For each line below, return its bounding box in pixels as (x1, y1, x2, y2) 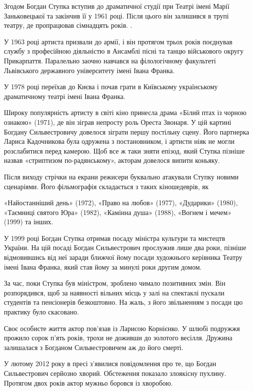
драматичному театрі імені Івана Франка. (4, 91, 126, 101)
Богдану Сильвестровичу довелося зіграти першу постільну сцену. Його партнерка (4, 126, 249, 137)
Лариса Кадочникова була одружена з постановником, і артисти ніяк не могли (4, 136, 235, 146)
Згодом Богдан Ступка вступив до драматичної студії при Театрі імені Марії (4, 1, 230, 11)
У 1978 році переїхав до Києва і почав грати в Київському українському (4, 81, 218, 92)
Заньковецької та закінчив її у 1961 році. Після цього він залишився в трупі (4, 10, 229, 20)
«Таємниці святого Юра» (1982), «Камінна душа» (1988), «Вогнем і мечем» (4, 207, 232, 217)
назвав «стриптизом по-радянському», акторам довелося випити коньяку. (4, 155, 220, 165)
